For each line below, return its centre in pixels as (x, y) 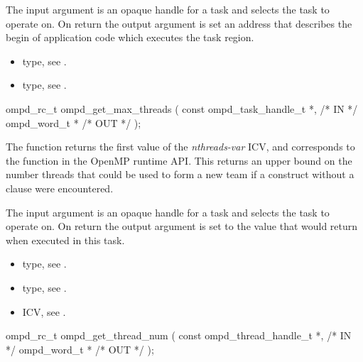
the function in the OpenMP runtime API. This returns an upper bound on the (179, 160)
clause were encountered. (60, 188)
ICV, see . (44, 311)
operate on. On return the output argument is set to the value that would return (182, 226)
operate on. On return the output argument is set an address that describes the (179, 23)
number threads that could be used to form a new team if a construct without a (180, 174)
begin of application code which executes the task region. (130, 37)
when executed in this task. (65, 240)
